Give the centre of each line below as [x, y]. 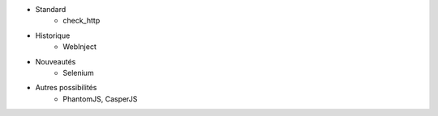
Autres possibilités [66, 88]
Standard [51, 9]
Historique [53, 35]
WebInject [79, 47]
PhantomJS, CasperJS [100, 99]
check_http [82, 21]
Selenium [78, 72]
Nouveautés [56, 61]
